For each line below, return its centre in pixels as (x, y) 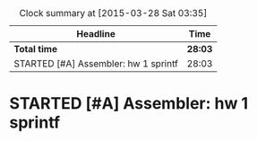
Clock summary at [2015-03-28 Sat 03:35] (113, 13)
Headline (96, 34)
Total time (36, 49)
